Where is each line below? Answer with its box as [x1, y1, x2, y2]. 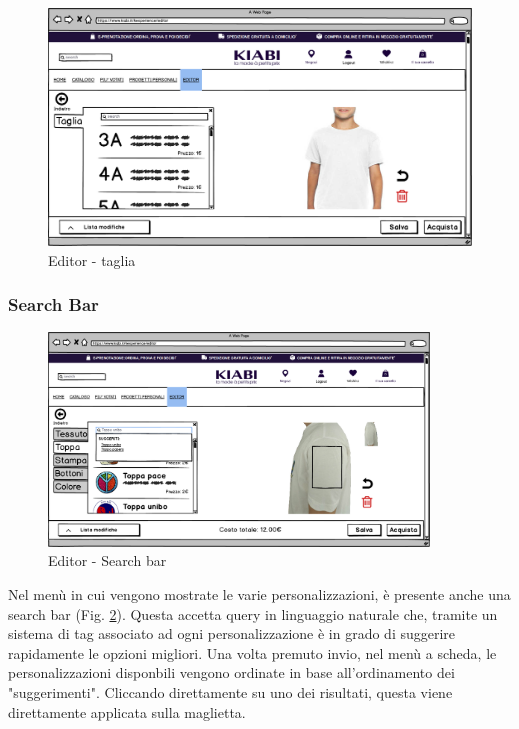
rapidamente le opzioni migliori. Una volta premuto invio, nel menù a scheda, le [8, 642, 497, 663]
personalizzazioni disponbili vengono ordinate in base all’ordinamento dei [8, 662, 455, 683]
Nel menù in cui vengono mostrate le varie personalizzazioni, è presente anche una [8, 583, 511, 604]
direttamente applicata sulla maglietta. [8, 701, 246, 722]
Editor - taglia [48, 249, 136, 270]
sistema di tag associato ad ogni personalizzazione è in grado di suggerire [8, 623, 456, 644]
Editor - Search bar [48, 550, 167, 571]
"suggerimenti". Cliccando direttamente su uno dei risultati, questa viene [8, 681, 453, 702]
